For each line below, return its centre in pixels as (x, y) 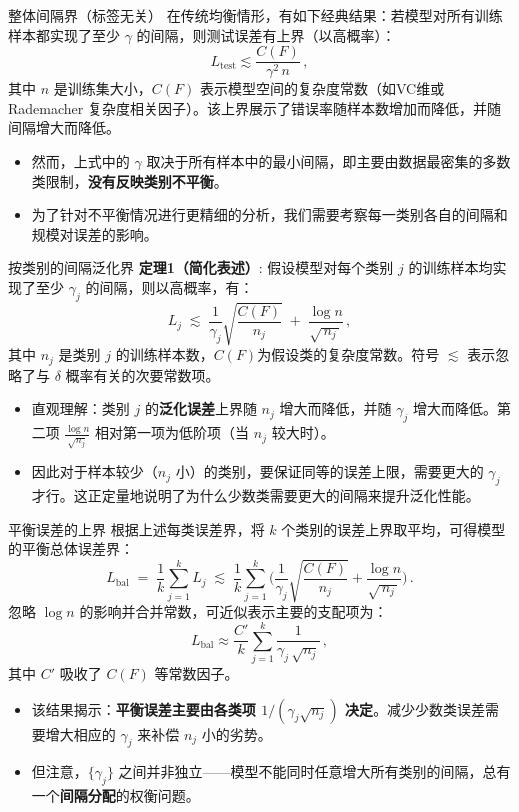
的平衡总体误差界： (71, 548)
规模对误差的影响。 (94, 233)
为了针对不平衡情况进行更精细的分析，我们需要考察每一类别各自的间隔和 (269, 214)
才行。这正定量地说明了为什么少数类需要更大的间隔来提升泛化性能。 (255, 494)
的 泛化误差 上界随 (200, 408)
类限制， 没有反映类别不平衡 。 (129, 180)
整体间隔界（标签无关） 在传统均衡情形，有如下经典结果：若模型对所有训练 (255, 15)
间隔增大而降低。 (64, 127)
